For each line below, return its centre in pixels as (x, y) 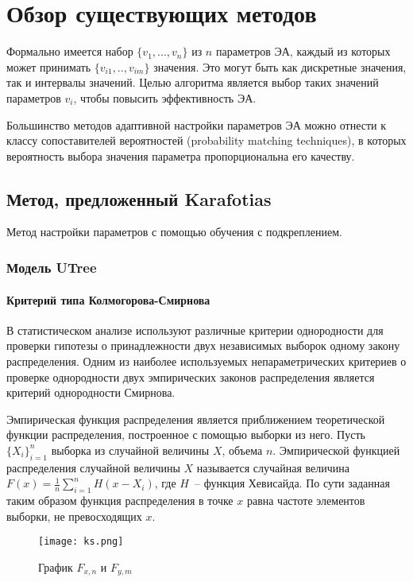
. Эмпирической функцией (336, 450)
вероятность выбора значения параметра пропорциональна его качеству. (181, 155)
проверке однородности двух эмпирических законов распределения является (191, 376)
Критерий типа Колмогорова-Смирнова (108, 299)
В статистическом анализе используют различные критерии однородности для (195, 330)
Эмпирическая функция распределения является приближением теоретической (196, 419)
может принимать (49, 66)
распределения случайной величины (93, 467)
